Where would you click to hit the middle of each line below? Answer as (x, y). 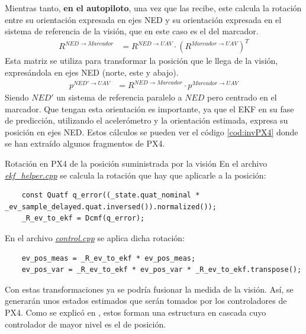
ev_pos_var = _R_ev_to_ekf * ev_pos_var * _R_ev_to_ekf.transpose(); (162, 270)
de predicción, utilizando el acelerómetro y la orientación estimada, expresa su (146, 120)
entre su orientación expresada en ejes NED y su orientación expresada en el (143, 19)
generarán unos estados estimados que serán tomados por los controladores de (146, 301)
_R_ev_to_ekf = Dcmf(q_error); (83, 218)
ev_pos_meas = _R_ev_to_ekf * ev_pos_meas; (109, 258)
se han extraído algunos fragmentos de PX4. (85, 143)
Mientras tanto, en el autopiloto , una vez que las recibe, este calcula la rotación (153, 8)
